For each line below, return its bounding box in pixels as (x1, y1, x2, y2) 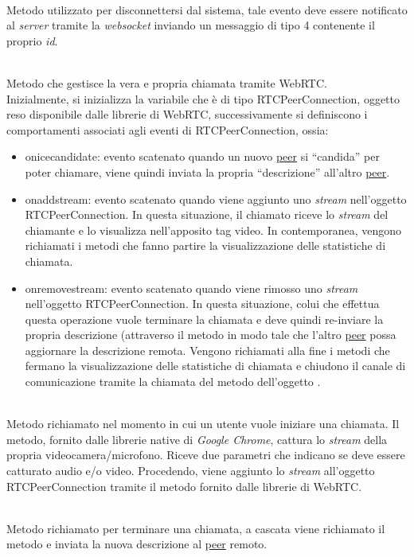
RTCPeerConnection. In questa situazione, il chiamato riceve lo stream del (25, 206, 389, 223)
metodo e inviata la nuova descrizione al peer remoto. (6, 536, 268, 552)
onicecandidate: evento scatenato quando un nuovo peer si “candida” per (25, 148, 380, 165)
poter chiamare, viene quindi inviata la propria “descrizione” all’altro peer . (25, 163, 390, 180)
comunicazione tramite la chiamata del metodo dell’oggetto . (25, 373, 321, 390)
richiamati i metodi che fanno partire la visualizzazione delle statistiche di (25, 237, 386, 254)
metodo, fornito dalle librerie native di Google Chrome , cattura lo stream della (6, 430, 388, 447)
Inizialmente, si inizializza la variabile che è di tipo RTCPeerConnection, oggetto (6, 90, 400, 107)
